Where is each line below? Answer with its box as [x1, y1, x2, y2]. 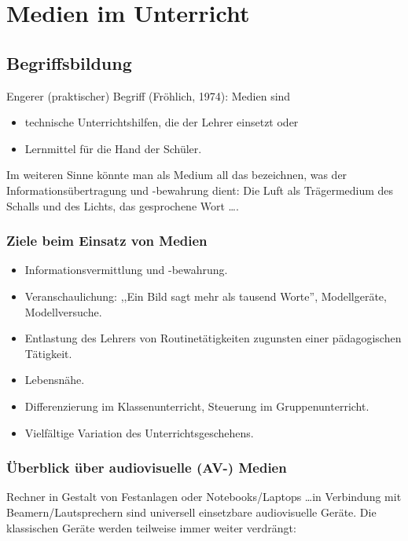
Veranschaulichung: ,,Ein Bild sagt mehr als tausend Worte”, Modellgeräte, [24, 287, 387, 304]
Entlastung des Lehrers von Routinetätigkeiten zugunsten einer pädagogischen [24, 330, 402, 346]
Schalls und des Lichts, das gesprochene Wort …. [6, 197, 239, 214]
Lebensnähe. [24, 371, 85, 388]
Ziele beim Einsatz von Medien [6, 231, 208, 250]
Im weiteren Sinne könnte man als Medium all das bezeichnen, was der [6, 166, 347, 183]
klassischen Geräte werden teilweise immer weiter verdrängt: [6, 519, 296, 536]
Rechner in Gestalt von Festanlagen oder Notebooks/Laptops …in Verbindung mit [6, 488, 402, 505]
